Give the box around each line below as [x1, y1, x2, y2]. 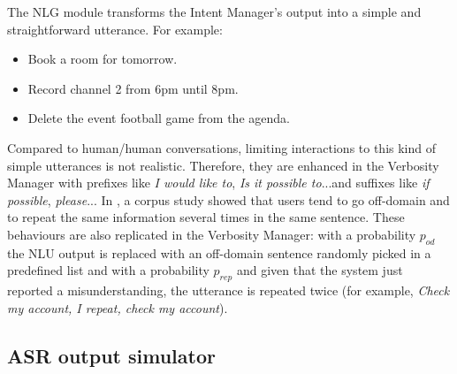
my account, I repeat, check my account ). [7, 298, 228, 317]
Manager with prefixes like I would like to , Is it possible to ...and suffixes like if [7, 173, 430, 192]
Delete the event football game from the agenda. [27, 109, 290, 127]
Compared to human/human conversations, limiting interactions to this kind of [7, 138, 437, 156]
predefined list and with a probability [7, 261, 209, 279]
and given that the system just [236, 261, 403, 279]
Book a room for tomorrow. [27, 50, 178, 68]
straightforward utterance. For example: [7, 19, 223, 38]
